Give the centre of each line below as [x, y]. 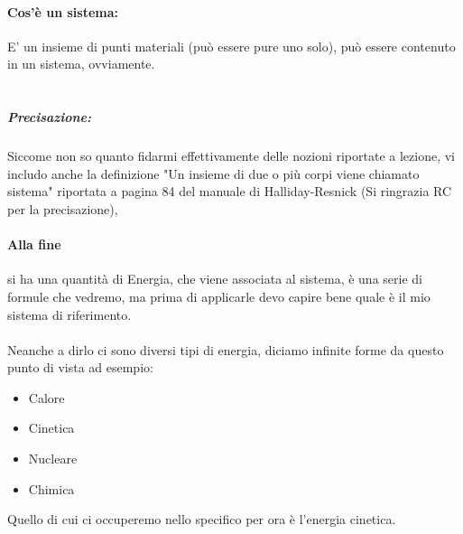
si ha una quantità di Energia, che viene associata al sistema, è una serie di [215, 279]
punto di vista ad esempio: [80, 367]
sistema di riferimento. [69, 314]
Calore [46, 397]
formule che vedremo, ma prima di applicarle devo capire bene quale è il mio [219, 296]
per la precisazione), [63, 208]
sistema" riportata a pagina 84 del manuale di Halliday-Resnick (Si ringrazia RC [230, 191]
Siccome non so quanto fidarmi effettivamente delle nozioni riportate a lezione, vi [231, 156]
